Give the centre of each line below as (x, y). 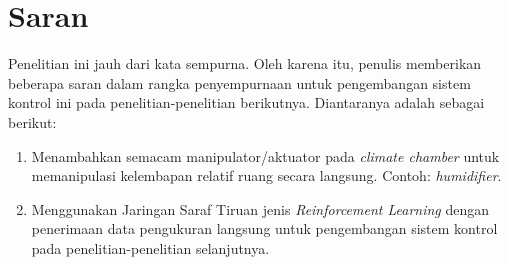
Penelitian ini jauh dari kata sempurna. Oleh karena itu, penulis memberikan (245, 63)
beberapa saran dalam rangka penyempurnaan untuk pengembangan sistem (239, 82)
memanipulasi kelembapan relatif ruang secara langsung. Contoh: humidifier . (266, 175)
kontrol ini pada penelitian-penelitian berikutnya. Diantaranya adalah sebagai (246, 102)
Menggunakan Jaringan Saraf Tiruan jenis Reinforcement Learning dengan (260, 208)
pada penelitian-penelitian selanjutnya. (150, 247)
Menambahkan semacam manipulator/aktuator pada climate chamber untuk (265, 155)
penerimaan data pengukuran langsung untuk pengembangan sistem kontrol (264, 228)
